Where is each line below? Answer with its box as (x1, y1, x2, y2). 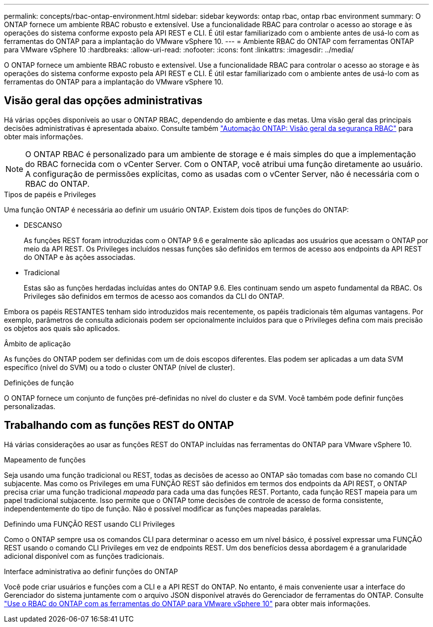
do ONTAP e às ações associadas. (24, 252, 135, 261)
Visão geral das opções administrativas (4, 94, 203, 107)
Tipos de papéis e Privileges (4, 190, 96, 199)
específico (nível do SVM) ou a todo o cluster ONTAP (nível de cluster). (4, 363, 235, 372)
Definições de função (4, 378, 74, 387)
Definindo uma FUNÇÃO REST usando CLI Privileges (4, 519, 175, 528)
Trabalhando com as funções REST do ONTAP (4, 419, 234, 432)
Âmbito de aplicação (4, 339, 71, 348)
